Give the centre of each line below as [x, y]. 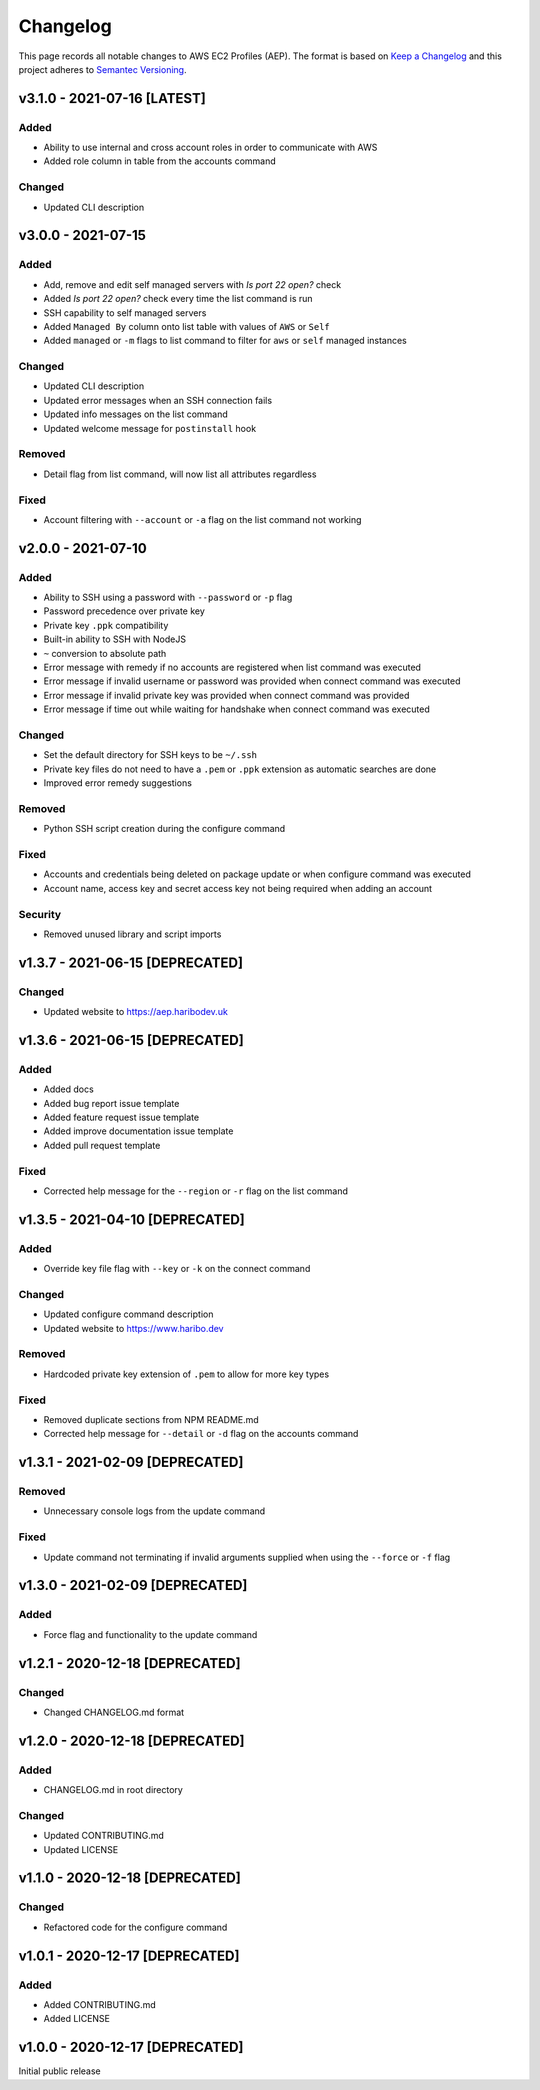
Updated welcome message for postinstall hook [150, 428]
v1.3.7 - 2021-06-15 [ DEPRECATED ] [131, 962]
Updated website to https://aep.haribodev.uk [136, 1012]
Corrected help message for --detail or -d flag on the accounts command [201, 1434]
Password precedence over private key [124, 611]
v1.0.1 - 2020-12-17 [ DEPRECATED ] [129, 1955]
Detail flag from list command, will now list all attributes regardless [180, 474]
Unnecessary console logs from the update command [154, 1511]
